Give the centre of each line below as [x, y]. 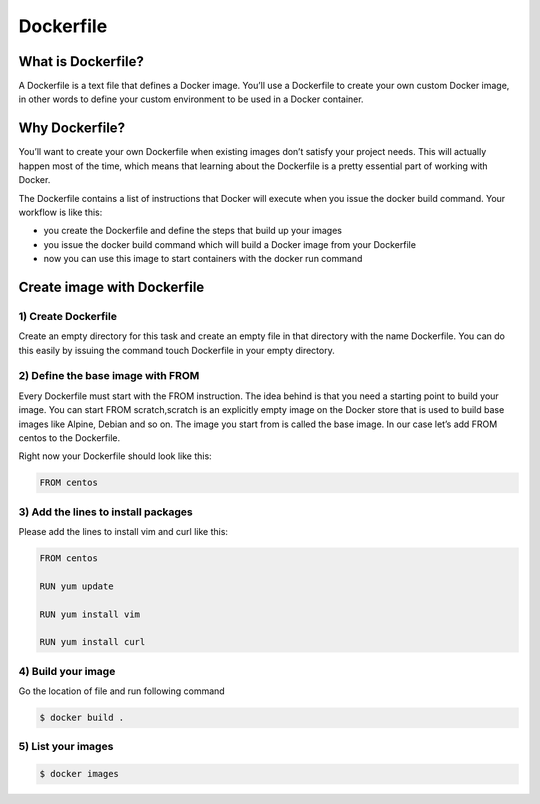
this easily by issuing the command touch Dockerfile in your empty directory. [176, 350]
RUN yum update [76, 586]
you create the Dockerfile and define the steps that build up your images [192, 231]
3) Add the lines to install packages [106, 512]
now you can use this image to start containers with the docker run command [203, 259]
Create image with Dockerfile [111, 286]
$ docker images [79, 774]
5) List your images [66, 747]
